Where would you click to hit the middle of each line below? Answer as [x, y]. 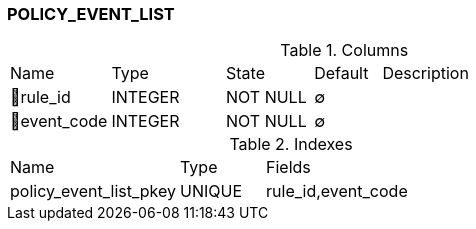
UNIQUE [211, 191]
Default [341, 73]
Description [425, 73]
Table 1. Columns [344, 50]
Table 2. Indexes [291, 144]
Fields [288, 167]
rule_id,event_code [337, 191]
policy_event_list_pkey [93, 191]
